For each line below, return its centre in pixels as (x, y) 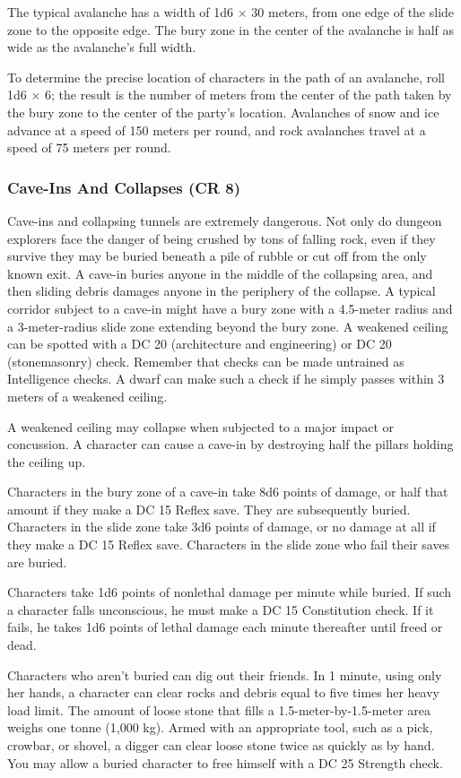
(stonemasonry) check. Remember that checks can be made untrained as (206, 361)
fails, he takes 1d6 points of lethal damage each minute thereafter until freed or (225, 627)
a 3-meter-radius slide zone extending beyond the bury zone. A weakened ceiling (228, 326)
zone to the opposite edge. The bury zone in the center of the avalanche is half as (231, 29)
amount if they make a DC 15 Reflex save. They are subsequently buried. (209, 509)
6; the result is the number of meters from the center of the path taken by (248, 95)
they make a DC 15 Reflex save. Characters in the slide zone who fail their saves (229, 545)
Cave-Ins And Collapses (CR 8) (124, 187)
